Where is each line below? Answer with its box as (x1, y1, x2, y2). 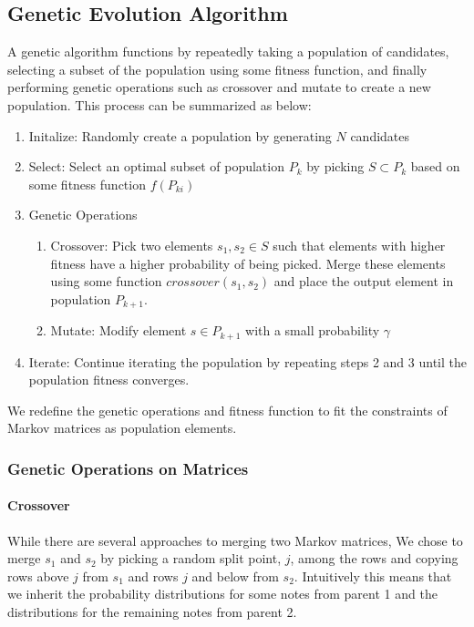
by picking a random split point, (100, 549, 282, 568)
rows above (7, 566, 69, 585)
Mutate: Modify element (50, 321, 187, 340)
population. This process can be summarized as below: (7, 95, 312, 114)
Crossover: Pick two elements (50, 235, 213, 254)
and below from (191, 566, 279, 585)
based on (410, 157, 460, 176)
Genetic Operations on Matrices (7, 457, 249, 479)
